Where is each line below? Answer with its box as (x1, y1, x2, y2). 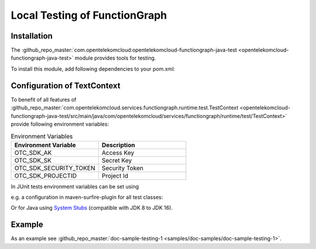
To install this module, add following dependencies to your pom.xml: (11, 65, 176, 72)
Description (101, 141, 135, 149)
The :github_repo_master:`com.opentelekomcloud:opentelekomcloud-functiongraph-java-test (11, 47, 237, 54)
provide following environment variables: (11, 120, 109, 127)
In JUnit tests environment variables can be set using (11, 183, 139, 190)
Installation (11, 31, 53, 41)
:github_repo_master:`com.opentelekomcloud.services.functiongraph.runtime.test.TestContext (11, 104, 239, 111)
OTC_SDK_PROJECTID (14, 171, 77, 179)
